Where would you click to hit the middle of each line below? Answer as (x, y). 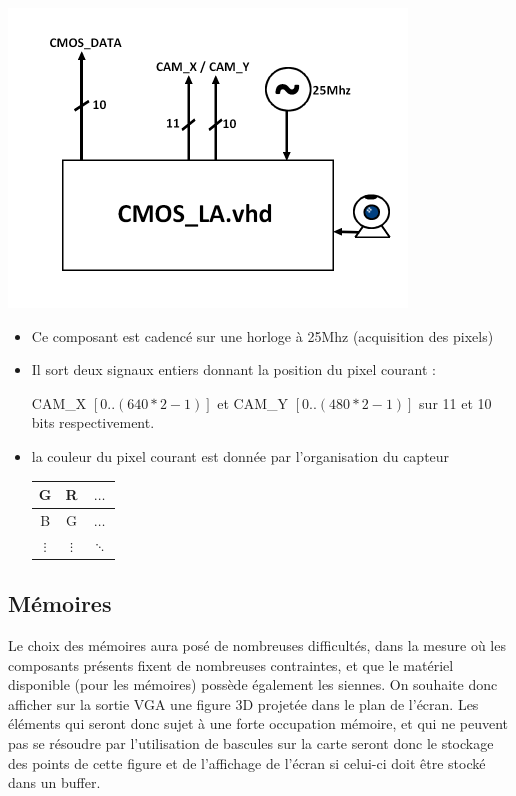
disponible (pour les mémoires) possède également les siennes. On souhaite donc (253, 684)
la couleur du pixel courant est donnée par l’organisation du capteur (240, 455)
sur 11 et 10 (455, 402)
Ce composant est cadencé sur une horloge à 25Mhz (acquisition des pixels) (262, 335)
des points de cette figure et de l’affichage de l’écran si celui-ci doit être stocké (247, 762)
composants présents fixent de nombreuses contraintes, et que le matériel (231, 664)
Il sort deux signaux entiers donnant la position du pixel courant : (233, 369)
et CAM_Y (253, 402)
